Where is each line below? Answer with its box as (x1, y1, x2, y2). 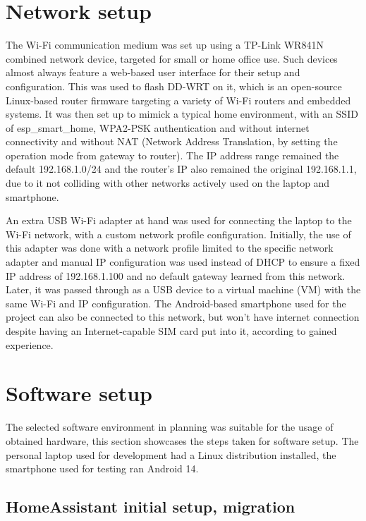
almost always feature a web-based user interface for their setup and (6, 65, 300, 80)
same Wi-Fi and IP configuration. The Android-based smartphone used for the (6, 295, 346, 310)
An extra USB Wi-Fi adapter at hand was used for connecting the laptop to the (6, 213, 352, 228)
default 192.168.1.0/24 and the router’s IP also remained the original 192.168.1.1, (6, 161, 357, 176)
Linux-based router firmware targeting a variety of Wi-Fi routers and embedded (6, 92, 351, 107)
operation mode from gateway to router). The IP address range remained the (6, 147, 339, 162)
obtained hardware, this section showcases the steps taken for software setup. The (6, 433, 359, 448)
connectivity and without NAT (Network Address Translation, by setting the (6, 134, 338, 149)
